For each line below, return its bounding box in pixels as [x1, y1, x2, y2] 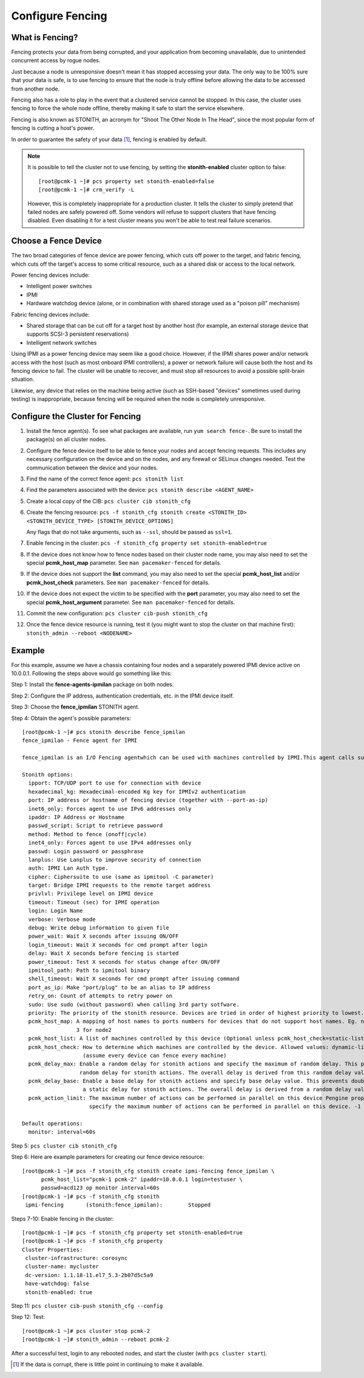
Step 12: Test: [11, 1314, 45, 1321]
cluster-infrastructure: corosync [25, 1255, 128, 1262]
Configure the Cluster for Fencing [11, 411, 141, 421]
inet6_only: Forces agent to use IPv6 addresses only [28, 805, 192, 812]
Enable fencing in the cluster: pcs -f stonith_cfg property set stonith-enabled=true [26, 539, 267, 547]
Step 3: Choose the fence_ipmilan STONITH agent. [11, 703, 140, 711]
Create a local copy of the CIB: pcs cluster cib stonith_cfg [26, 497, 191, 505]
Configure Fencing [11, 9, 107, 23]
